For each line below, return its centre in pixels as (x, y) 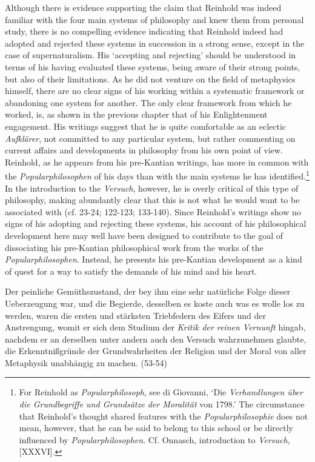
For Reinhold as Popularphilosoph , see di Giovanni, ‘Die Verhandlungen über (161, 392)
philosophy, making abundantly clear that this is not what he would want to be (152, 200)
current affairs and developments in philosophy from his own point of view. (144, 150)
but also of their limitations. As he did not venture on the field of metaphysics (150, 79)
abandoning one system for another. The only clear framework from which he (148, 102)
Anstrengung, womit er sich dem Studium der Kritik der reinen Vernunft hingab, (155, 327)
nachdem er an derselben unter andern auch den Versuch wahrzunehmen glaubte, (156, 339)
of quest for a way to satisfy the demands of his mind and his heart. (131, 271)
